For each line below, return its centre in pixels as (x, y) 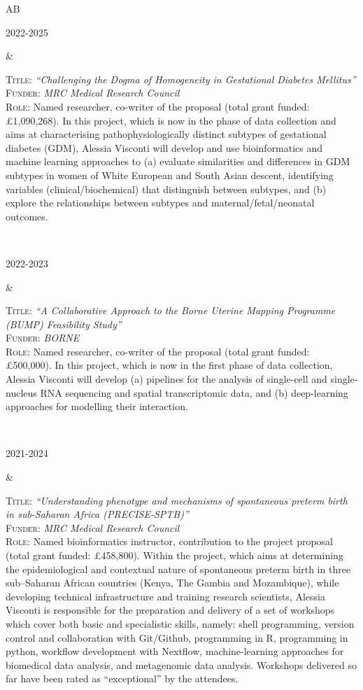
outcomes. (27, 216)
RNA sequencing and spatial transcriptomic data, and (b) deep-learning (194, 392)
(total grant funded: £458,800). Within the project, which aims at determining (175, 555)
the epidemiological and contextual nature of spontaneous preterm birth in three (178, 569)
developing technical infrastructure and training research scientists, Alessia (165, 596)
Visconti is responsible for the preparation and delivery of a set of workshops (170, 610)
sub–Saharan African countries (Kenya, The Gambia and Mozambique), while (172, 583)
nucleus (21, 392)
